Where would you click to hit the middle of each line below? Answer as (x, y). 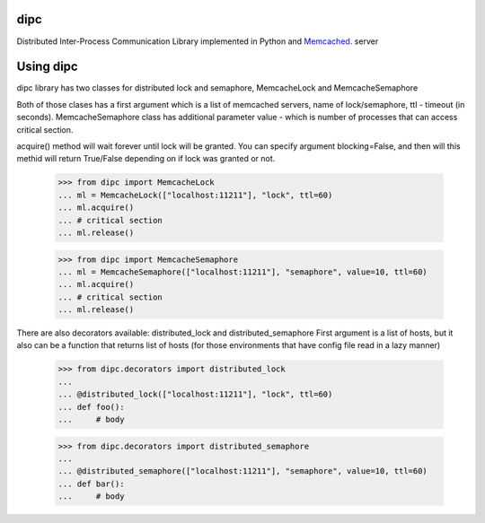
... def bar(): (91, 484)
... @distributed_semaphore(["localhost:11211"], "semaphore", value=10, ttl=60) (243, 471)
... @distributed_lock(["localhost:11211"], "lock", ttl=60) (195, 394)
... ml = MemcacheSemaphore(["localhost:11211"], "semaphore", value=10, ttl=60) (243, 272)
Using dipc (47, 67)
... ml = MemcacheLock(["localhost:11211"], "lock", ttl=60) (195, 195)
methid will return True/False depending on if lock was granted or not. (146, 159)
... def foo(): (91, 407)
